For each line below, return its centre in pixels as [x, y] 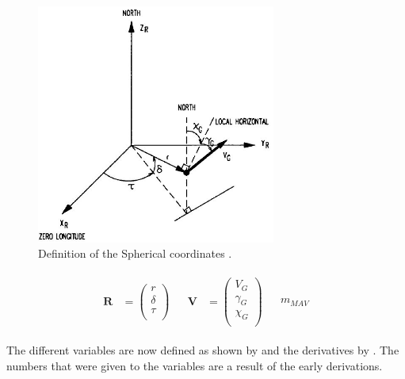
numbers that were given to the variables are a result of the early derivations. [195, 365]
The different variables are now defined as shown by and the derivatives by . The [203, 350]
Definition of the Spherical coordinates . [135, 253]
